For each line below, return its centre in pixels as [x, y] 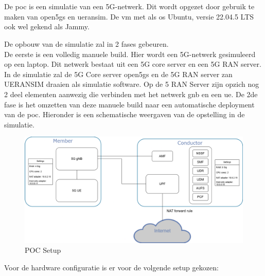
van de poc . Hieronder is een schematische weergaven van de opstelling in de [125, 114]
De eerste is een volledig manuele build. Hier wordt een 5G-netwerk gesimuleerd [130, 54]
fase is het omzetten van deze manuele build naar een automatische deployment [129, 104]
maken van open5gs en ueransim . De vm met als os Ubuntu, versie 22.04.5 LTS [129, 16]
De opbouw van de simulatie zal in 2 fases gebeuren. [86, 43]
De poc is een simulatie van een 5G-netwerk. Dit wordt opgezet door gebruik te [129, 6]
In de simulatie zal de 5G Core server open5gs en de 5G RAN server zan [118, 74]
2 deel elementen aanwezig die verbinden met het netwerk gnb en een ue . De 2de [131, 94]
